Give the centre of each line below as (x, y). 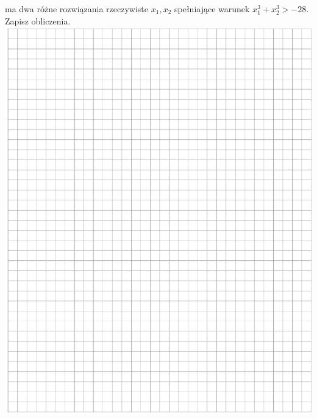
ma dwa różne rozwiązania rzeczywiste (77, 9)
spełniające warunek (212, 9)
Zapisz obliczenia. (38, 20)
